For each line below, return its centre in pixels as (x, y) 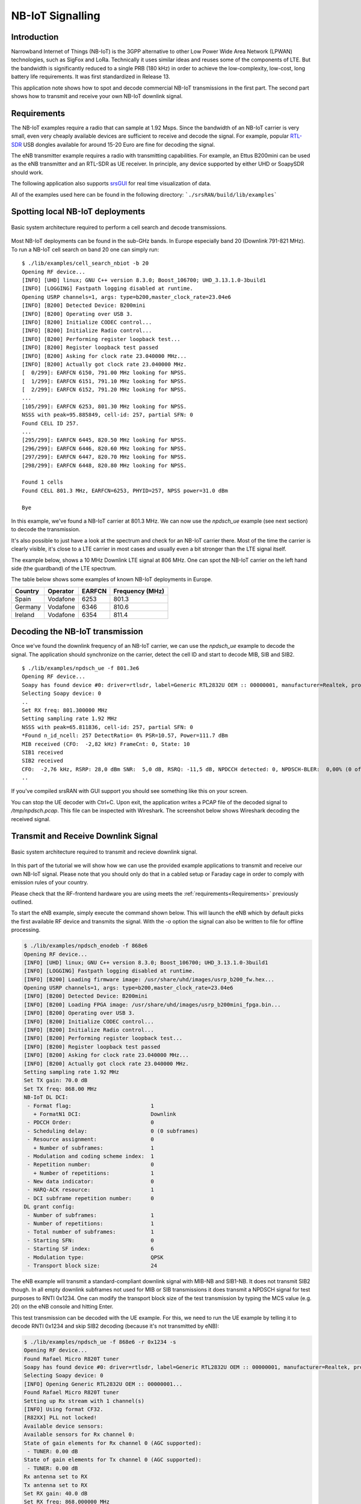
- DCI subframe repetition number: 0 (91, 1198)
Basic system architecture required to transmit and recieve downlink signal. (104, 852)
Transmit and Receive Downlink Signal (85, 836)
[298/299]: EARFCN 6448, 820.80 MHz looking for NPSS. (104, 465)
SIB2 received (42, 761)
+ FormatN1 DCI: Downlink (105, 1114)
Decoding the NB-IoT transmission (77, 632)
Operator (61, 591)
